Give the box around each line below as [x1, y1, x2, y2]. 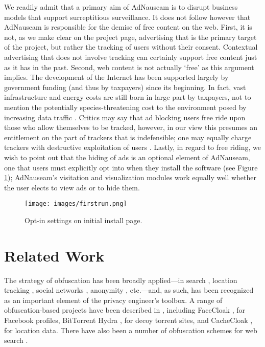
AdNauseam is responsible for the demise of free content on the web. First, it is [4, 21, 252, 32]
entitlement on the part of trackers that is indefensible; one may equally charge [4, 132, 252, 142]
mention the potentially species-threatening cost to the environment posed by [4, 101, 247, 112]
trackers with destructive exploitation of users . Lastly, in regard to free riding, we [4, 142, 261, 153]
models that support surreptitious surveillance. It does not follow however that [4, 11, 251, 22]
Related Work [4, 245, 105, 266]
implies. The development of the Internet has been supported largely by [4, 72, 229, 82]
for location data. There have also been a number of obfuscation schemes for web [4, 324, 257, 335]
